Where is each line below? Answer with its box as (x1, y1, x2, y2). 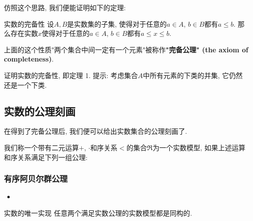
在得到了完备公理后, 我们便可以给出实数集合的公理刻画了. (4, 126, 187, 136)
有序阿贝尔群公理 (4, 173, 68, 185)
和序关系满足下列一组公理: (4, 152, 88, 162)
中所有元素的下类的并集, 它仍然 (143, 70, 243, 80)
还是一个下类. (4, 79, 47, 90)
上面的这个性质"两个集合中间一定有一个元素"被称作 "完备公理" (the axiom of (4, 44, 249, 54)
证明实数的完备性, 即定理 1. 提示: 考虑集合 (4, 70, 138, 80)
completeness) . (4, 54, 54, 64)
